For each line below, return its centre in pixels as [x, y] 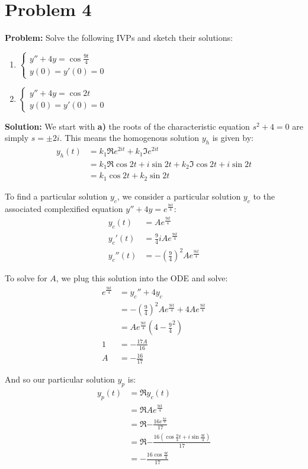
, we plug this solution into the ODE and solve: [142, 278]
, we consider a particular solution [179, 196]
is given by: [233, 138]
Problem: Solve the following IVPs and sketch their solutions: [119, 38]
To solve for [26, 278]
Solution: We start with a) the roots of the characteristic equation [127, 126]
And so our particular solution [60, 379]
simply [17, 138]
